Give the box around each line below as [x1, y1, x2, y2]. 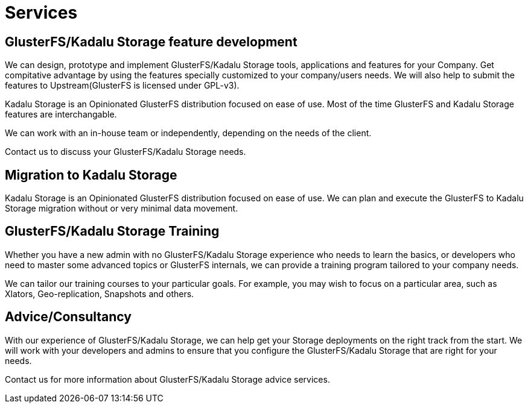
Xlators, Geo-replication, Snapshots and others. [5, 288, 194, 299]
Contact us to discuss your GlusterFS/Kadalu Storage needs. [5, 146, 246, 157]
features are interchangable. [5, 109, 117, 120]
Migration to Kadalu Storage [5, 167, 177, 183]
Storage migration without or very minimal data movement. [5, 203, 238, 214]
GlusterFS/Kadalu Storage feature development [5, 34, 297, 49]
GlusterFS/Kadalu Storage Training [5, 224, 220, 239]
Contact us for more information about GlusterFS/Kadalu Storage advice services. [5, 374, 330, 384]
